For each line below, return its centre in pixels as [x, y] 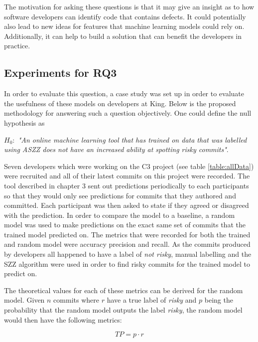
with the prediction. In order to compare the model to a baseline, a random [120, 215]
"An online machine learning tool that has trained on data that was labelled [132, 139]
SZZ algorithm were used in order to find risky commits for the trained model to [127, 263]
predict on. [21, 273]
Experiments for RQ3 [61, 73]
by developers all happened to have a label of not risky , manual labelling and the [128, 254]
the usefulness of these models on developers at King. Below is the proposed [120, 103]
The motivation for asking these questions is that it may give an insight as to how [129, 6]
